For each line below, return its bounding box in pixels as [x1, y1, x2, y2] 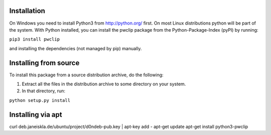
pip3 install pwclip [9, 37, 60, 42]
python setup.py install [9, 97, 70, 103]
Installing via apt [9, 110, 62, 119]
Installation [9, 7, 45, 15]
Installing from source [9, 58, 80, 67]
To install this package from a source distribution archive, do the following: [9, 72, 164, 78]
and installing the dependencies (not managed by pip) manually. [9, 45, 142, 51]
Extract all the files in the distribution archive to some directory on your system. [22, 81, 186, 87]
